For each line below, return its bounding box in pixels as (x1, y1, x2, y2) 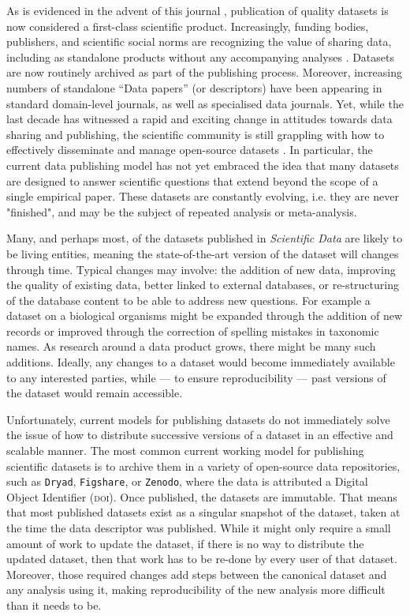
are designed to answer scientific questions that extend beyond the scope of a (6, 172, 378, 189)
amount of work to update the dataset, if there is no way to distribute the (6, 535, 364, 551)
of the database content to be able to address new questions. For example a (6, 291, 371, 308)
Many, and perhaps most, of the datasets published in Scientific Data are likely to (6, 230, 403, 246)
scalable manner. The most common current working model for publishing (6, 442, 364, 459)
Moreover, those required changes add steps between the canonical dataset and (6, 565, 387, 582)
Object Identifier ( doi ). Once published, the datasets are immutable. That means (6, 488, 397, 505)
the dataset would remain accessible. (6, 385, 183, 401)
